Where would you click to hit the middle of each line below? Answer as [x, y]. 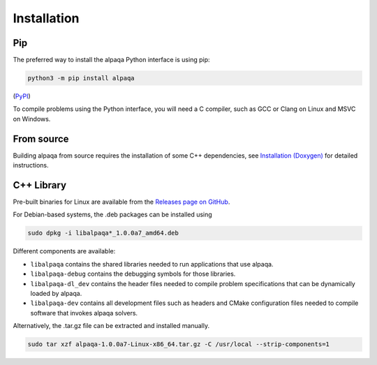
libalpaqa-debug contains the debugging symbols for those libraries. [133, 274]
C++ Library [39, 185]
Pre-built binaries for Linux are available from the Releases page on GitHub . [121, 202]
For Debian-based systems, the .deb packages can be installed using [112, 215]
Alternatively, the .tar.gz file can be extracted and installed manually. [111, 326]
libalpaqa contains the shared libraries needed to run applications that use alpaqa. [152, 264]
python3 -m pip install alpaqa [81, 78]
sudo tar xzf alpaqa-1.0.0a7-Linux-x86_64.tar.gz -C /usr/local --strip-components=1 [178, 344]
